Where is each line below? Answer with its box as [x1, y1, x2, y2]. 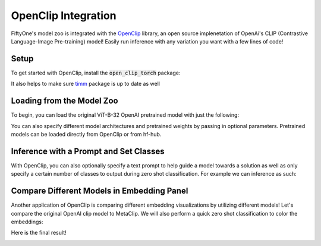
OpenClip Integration [11, 9, 117, 22]
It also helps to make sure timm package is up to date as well [11, 80, 160, 88]
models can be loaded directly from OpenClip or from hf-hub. [11, 130, 162, 138]
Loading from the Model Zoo [11, 96, 118, 106]
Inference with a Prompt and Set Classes [11, 146, 165, 156]
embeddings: [11, 218, 43, 225]
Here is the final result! [11, 229, 67, 236]
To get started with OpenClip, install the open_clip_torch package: [11, 69, 181, 76]
